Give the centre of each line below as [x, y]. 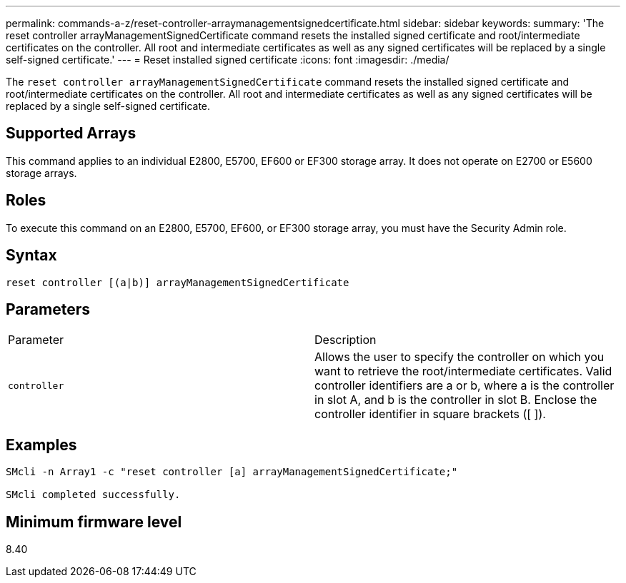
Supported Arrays [71, 133]
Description [346, 340]
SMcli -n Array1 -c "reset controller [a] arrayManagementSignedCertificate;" [232, 472]
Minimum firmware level [94, 522]
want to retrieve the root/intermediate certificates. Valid [463, 371]
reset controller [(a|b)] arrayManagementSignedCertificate [178, 282]
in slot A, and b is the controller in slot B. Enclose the [456, 400]
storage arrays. [41, 173]
